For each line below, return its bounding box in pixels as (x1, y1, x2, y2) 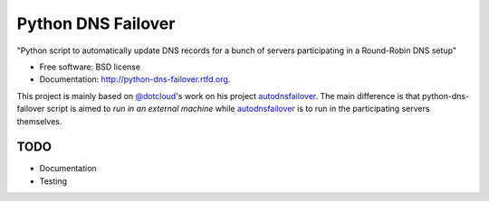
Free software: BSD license (39, 61, 140, 72)
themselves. (16, 115, 62, 126)
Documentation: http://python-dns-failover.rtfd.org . (39, 74, 231, 85)
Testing (39, 176, 68, 187)
